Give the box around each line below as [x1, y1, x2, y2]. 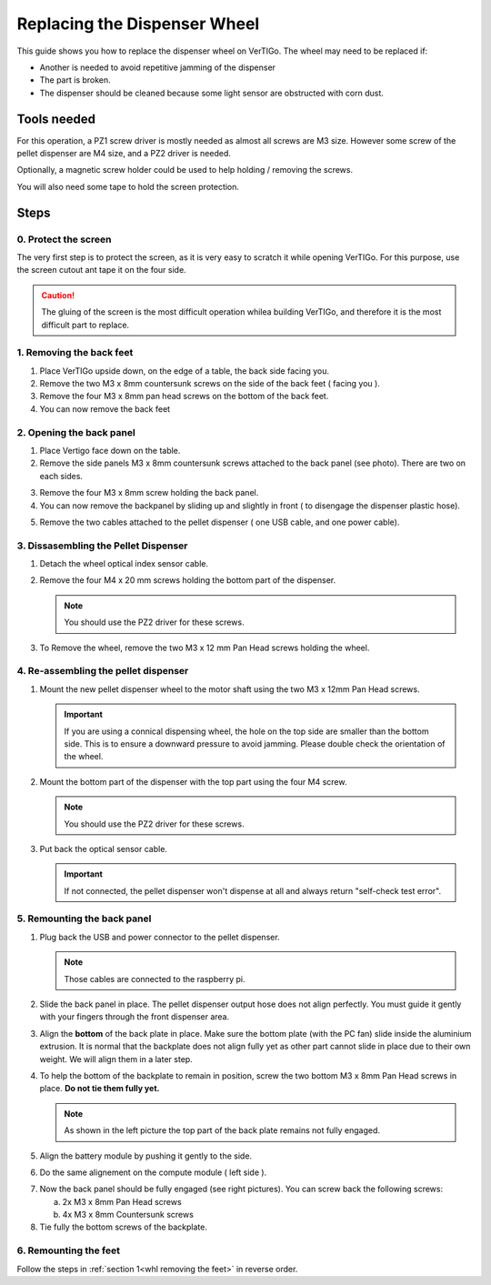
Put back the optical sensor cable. [39, 843, 168, 854]
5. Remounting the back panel [16, 912, 152, 925]
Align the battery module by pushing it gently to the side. [39, 1150, 253, 1161]
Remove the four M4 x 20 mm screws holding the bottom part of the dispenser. [39, 575, 336, 586]
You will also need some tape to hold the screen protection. [16, 181, 240, 192]
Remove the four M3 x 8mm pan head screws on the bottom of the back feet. [39, 391, 329, 402]
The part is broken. [39, 75, 111, 85]
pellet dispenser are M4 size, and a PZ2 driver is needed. [16, 148, 232, 159]
